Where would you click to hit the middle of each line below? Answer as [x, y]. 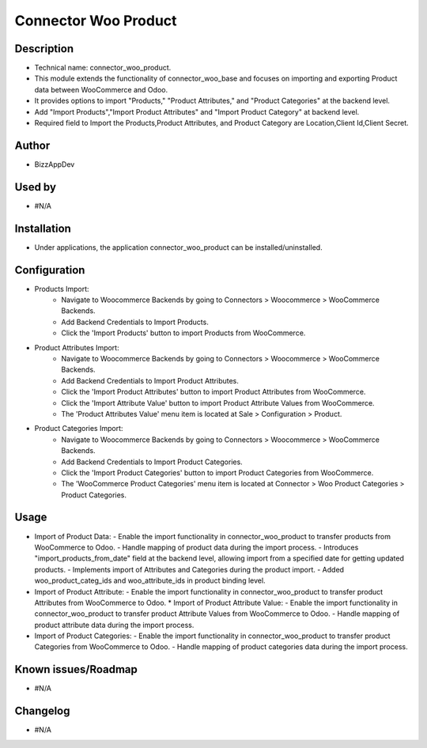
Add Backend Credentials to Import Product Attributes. [150, 380]
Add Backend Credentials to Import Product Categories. [152, 462]
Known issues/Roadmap [76, 669]
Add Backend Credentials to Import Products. [135, 322]
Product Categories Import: [79, 429]
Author [32, 145]
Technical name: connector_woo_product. [103, 68]
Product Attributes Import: [77, 347]
